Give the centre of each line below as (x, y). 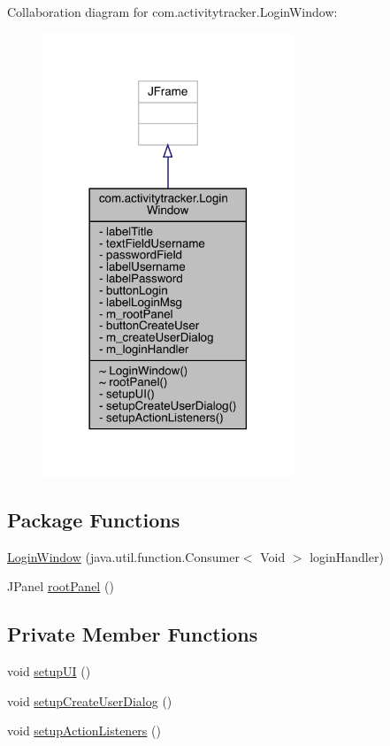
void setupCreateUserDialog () (90, 700)
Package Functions (94, 520)
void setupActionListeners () (84, 731)
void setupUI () (49, 671)
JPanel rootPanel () (61, 586)
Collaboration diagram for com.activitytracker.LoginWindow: (172, 12)
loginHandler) (347, 556)
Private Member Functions (133, 634)
